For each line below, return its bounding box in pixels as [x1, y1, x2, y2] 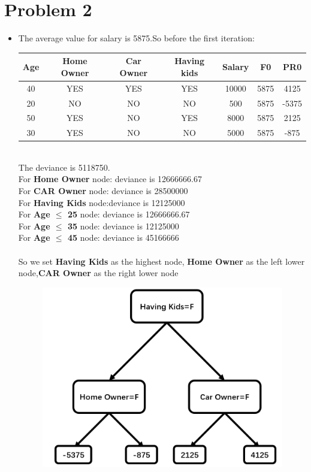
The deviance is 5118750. [18, 161, 110, 173]
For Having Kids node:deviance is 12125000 [18, 196, 185, 208]
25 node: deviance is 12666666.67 [67, 208, 190, 220]
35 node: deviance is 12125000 [67, 219, 179, 232]
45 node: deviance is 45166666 [67, 231, 179, 244]
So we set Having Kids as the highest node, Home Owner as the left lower [18, 255, 305, 267]
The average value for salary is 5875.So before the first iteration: [18, 32, 255, 44]
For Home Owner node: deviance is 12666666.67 [18, 173, 202, 185]
